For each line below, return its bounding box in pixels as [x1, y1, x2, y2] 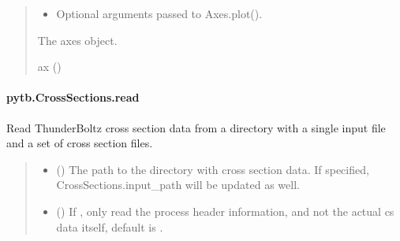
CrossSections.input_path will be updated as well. [56, 176, 300, 193]
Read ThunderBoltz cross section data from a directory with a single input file [6, 119, 386, 135]
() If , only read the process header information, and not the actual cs [56, 202, 394, 219]
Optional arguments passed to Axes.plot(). [56, 6, 263, 21]
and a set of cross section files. [6, 135, 153, 151]
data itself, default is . [56, 218, 163, 235]
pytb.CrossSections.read [6, 89, 140, 106]
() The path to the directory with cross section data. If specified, [56, 161, 369, 177]
